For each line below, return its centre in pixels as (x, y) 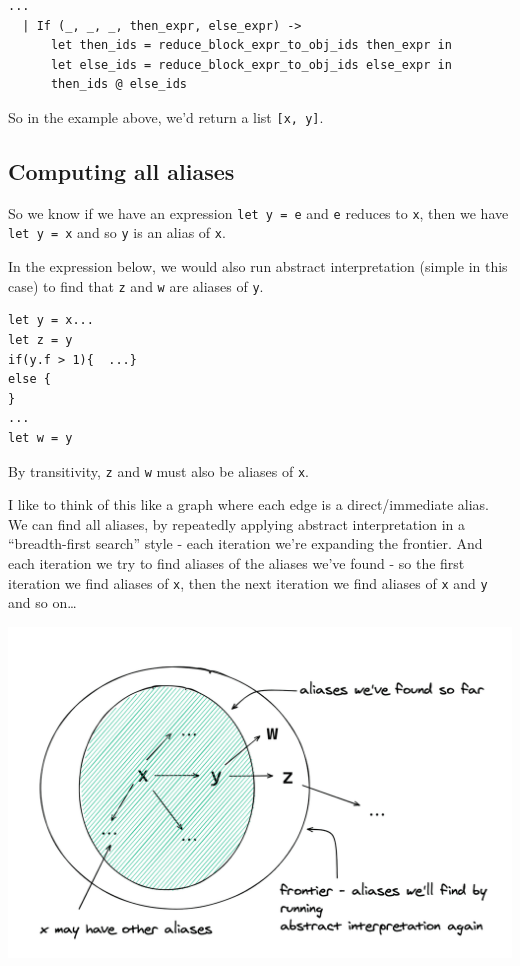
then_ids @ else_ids (118, 84)
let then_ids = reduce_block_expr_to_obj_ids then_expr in (251, 45)
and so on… (42, 602)
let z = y (40, 339)
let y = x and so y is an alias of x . (117, 232)
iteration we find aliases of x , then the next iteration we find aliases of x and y (248, 582)
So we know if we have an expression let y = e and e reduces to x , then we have (258, 212)
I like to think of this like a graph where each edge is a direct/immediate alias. (248, 504)
